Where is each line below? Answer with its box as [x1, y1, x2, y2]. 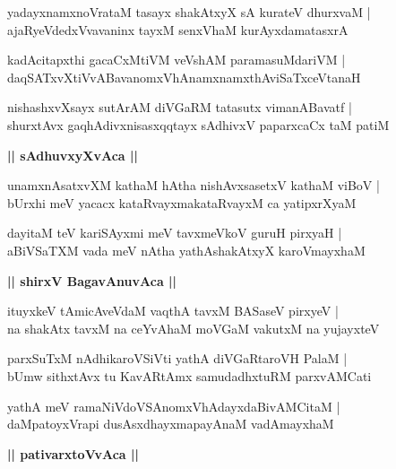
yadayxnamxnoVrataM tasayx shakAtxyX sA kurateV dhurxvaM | [7, 3, 371, 21]
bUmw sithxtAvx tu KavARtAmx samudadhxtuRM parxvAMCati [7, 366, 372, 385]
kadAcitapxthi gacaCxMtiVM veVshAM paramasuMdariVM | [7, 50, 346, 69]
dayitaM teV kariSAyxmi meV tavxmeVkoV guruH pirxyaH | [7, 223, 342, 242]
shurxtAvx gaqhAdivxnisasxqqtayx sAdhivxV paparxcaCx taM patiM [7, 115, 390, 134]
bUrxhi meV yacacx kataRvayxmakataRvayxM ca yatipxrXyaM [7, 193, 357, 212]
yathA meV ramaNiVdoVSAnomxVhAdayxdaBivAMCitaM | [7, 396, 340, 415]
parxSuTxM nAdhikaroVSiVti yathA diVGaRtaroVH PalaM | [7, 349, 348, 368]
